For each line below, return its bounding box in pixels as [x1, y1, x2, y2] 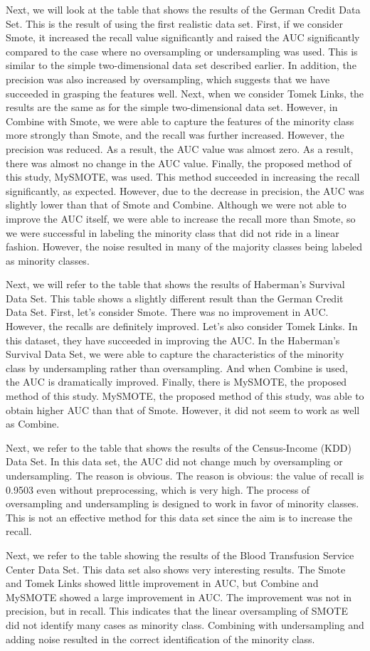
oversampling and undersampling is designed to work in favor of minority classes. [6, 496, 359, 511]
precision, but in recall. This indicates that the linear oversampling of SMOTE [6, 603, 348, 618]
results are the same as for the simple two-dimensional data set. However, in [6, 100, 338, 115]
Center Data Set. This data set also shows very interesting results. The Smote [6, 561, 346, 576]
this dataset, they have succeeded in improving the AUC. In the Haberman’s [6, 332, 340, 347]
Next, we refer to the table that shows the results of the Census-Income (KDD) [6, 440, 351, 455]
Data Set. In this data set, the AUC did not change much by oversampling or [6, 454, 343, 469]
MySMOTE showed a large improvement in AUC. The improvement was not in [6, 589, 352, 604]
